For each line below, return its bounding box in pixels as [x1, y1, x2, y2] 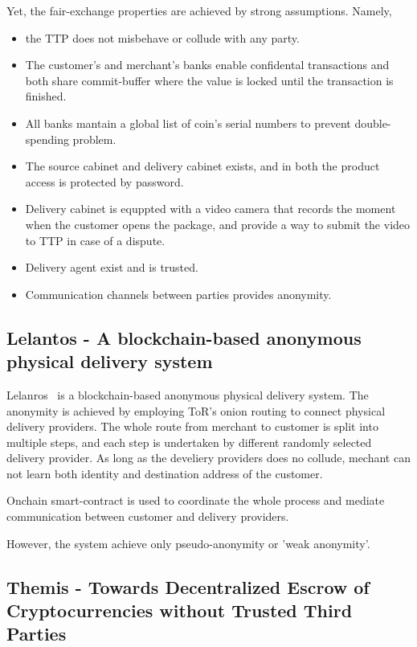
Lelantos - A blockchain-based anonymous [6, 325, 362, 350]
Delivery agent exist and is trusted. [25, 259, 198, 276]
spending [25, 130, 69, 147]
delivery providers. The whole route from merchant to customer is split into [6, 418, 378, 435]
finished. [25, 88, 67, 104]
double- [354, 114, 391, 131]
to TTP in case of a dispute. [25, 231, 166, 248]
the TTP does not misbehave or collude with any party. [25, 29, 300, 46]
